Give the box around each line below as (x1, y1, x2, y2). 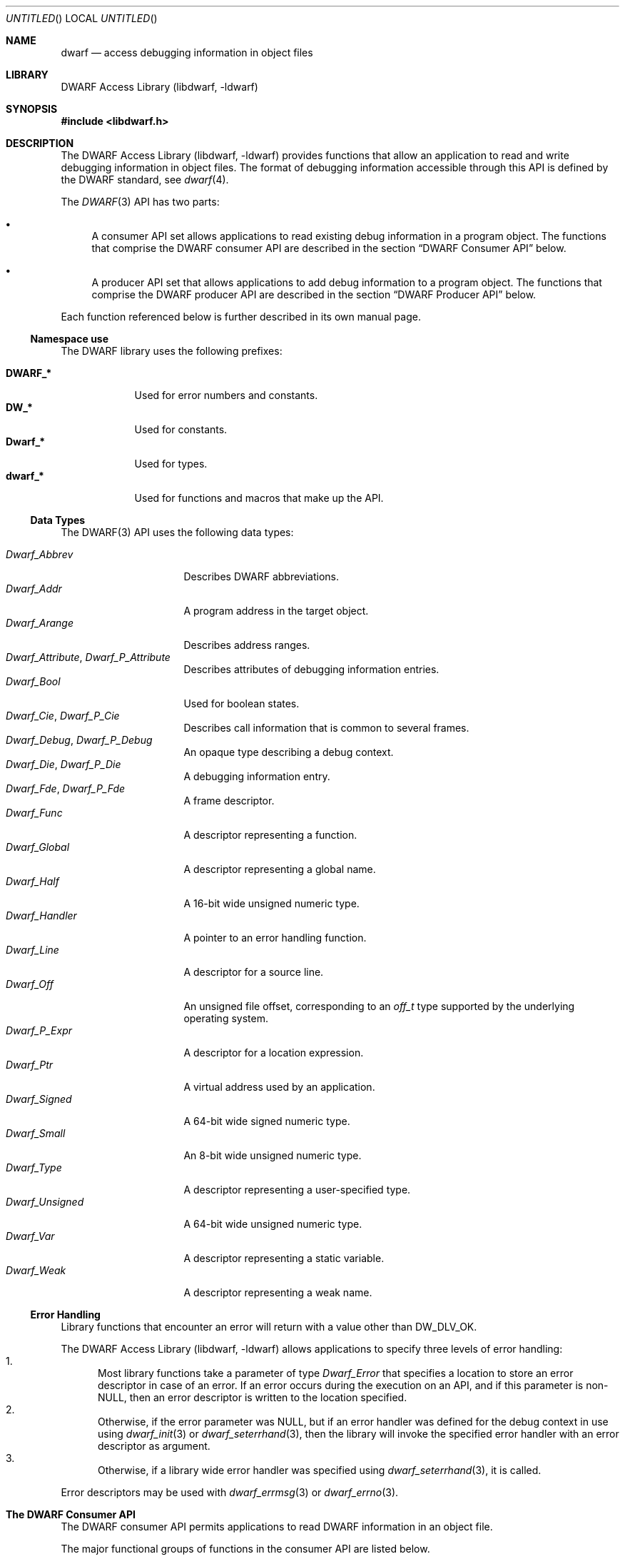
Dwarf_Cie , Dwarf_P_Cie (6, 710, 120, 722)
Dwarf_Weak (6, 1264, 66, 1276)
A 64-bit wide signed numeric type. (183, 1115, 350, 1127)
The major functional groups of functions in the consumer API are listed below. (61, 1543, 430, 1555)
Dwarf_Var (6, 1230, 55, 1242)
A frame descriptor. (183, 794, 275, 807)
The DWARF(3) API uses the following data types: (61, 526, 294, 538)
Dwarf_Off (6, 978, 54, 990)
